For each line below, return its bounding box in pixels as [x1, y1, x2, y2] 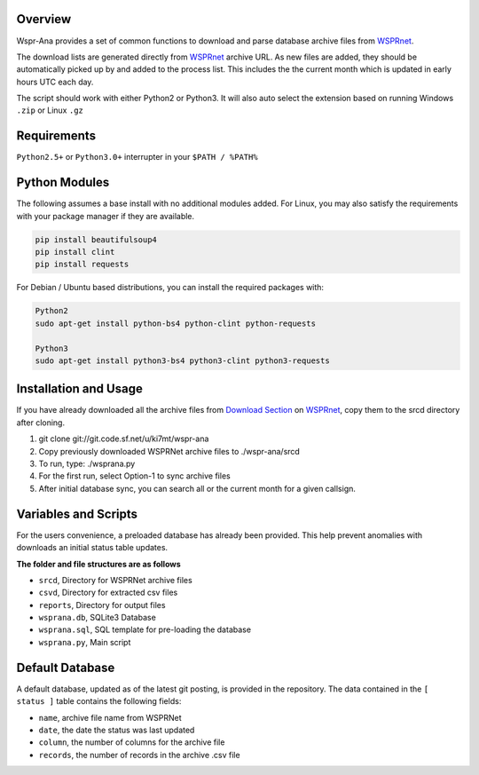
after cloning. [16, 417, 66, 428]
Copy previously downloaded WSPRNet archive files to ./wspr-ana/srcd [38, 446, 301, 456]
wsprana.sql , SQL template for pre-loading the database [38, 624, 252, 635]
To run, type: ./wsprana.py [38, 458, 136, 470]
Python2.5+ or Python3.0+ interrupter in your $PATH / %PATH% [16, 152, 258, 162]
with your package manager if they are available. [16, 210, 195, 221]
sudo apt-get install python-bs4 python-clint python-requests [35, 318, 317, 328]
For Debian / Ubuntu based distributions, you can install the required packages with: [16, 282, 324, 293]
